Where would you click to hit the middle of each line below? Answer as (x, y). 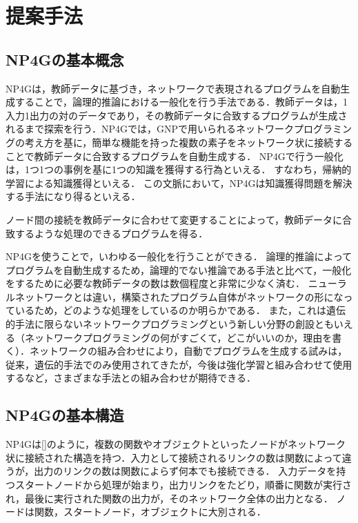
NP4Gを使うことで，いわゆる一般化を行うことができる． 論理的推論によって (179, 256)
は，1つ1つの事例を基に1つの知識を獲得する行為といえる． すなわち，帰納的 (179, 169)
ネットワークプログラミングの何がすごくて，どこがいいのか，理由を (178, 337)
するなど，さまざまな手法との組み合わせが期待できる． (131, 378)
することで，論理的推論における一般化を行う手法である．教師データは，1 (181, 102)
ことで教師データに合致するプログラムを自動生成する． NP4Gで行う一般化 (175, 156)
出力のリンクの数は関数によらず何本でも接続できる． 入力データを (185, 471)
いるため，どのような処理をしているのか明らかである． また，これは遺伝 (180, 310)
